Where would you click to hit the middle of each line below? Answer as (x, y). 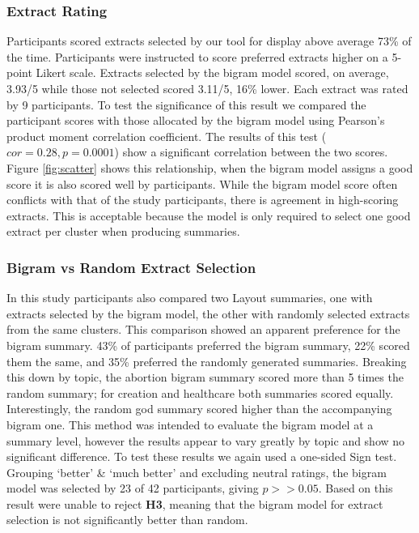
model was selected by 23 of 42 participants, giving (133, 488)
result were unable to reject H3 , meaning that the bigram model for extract (195, 503)
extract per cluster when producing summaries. (123, 231)
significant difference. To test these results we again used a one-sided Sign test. (202, 456)
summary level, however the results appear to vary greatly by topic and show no (206, 440)
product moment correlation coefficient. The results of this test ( (167, 136)
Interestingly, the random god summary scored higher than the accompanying (199, 409)
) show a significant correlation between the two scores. (251, 152)
